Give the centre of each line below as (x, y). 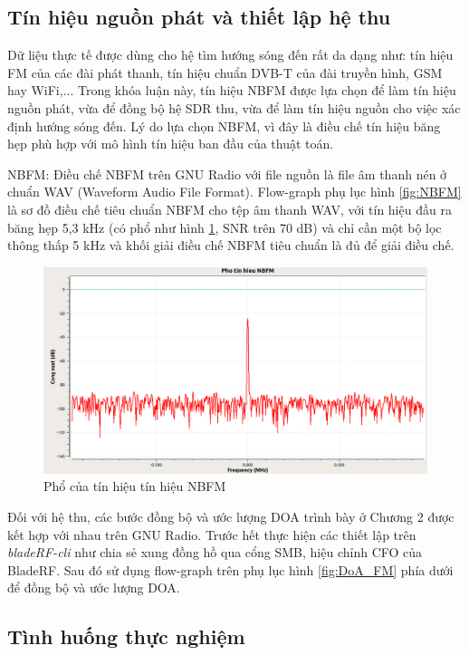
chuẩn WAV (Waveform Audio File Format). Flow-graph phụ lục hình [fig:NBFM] (234, 192)
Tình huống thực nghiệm (126, 636)
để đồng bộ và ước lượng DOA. (94, 588)
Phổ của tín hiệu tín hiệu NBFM (135, 486)
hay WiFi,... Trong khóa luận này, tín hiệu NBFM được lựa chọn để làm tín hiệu (232, 90)
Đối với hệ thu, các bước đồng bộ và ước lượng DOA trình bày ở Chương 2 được (231, 517)
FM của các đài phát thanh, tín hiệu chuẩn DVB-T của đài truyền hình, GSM (225, 72)
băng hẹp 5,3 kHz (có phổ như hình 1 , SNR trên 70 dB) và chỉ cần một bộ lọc (225, 227)
